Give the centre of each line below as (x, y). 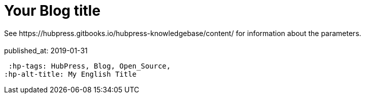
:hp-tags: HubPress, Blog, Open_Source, (89, 66)
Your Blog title (52, 11)
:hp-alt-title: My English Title (70, 74)
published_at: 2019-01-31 (46, 50)
